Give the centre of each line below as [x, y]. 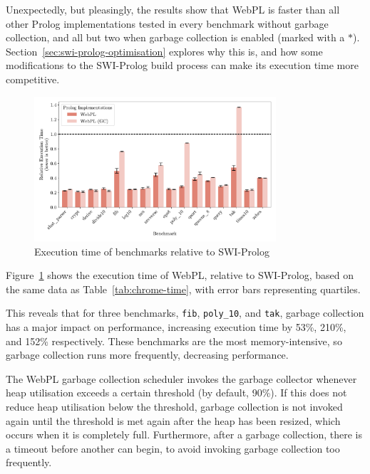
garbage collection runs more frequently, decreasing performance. [147, 355]
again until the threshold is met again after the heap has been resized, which [173, 420]
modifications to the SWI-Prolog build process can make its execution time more [182, 65]
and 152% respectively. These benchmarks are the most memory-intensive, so [174, 341]
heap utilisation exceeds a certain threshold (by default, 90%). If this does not [176, 393]
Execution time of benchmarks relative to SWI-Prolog [152, 251]
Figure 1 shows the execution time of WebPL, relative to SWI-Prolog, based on [180, 275]
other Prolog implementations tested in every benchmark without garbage [167, 23]
